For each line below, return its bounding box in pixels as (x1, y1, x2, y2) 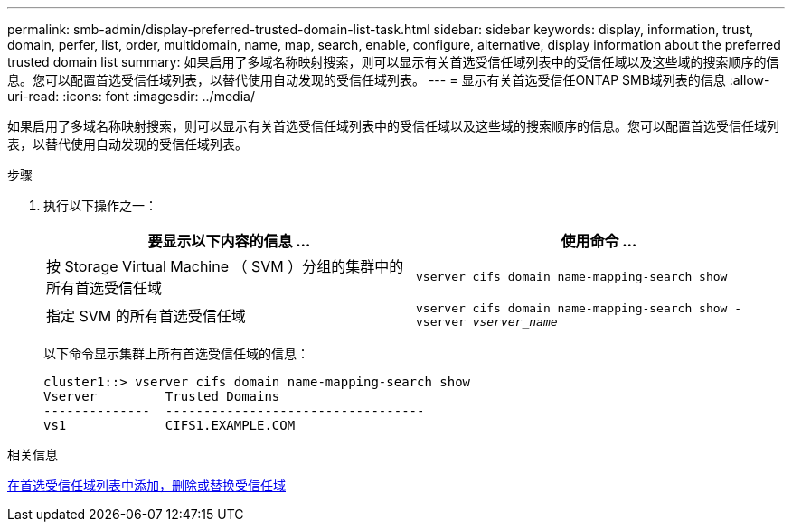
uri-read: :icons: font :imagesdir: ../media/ (7, 88, 255, 104)
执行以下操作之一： (43, 198, 157, 213)
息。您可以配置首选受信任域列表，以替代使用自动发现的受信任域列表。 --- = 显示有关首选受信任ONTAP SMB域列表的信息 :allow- (7, 72, 770, 88)
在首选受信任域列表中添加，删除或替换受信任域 (7, 478, 286, 493)
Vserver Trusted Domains (43, 389, 280, 404)
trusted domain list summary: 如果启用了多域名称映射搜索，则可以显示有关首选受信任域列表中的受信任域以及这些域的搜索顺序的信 (7, 54, 779, 70)
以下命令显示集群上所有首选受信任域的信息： (43, 346, 309, 361)
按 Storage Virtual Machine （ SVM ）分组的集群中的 (46, 257, 404, 275)
